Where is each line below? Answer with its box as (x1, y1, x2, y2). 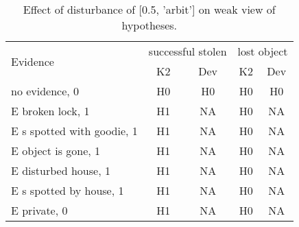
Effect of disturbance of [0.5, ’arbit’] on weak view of (23, 1, 276, 17)
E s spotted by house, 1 (11, 182, 124, 198)
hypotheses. (121, 17, 178, 33)
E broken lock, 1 (11, 103, 90, 119)
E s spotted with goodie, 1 (11, 123, 138, 139)
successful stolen (148, 43, 227, 59)
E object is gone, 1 (11, 143, 101, 158)
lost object (237, 43, 288, 59)
